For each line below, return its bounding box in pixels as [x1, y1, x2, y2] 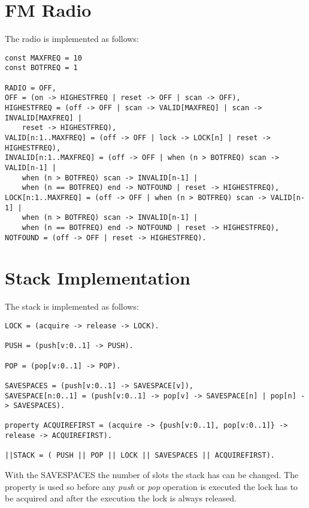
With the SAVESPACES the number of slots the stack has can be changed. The [5, 468, 299, 481]
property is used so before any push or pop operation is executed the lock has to [5, 480, 298, 492]
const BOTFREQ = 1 [5, 63, 78, 72]
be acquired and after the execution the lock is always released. [5, 492, 237, 504]
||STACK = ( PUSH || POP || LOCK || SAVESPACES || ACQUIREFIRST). [5, 451, 275, 460]
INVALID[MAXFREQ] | [5, 113, 82, 122]
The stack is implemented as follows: [5, 300, 139, 313]
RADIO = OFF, [5, 83, 56, 92]
